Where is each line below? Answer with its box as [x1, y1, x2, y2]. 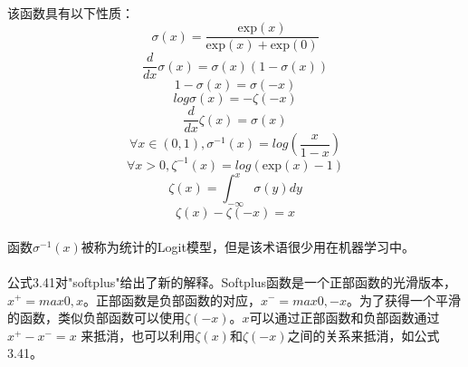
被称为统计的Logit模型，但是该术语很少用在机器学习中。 [81, 237, 415, 256]
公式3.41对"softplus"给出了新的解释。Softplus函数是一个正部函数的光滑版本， [7, 272, 457, 291]
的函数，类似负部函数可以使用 [7, 308, 185, 327]
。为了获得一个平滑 [347, 290, 461, 309]
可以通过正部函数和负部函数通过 [249, 308, 440, 327]
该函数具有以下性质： [7, 3, 134, 22]
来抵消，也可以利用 [81, 325, 196, 344]
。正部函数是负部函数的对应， [83, 290, 262, 309]
